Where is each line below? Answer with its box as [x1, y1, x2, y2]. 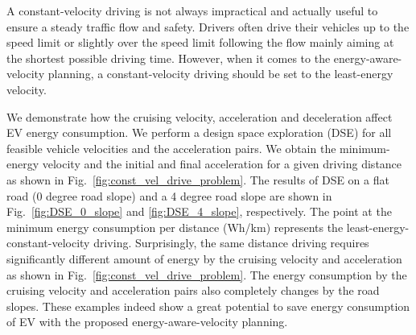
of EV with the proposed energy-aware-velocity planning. [6, 313, 288, 330]
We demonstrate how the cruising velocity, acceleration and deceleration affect [6, 108, 393, 125]
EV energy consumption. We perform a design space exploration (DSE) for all [6, 124, 392, 141]
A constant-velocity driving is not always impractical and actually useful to [6, 2, 378, 19]
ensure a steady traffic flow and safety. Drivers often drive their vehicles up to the [6, 18, 410, 35]
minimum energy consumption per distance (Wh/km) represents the [6, 218, 344, 235]
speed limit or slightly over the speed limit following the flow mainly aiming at [6, 34, 394, 51]
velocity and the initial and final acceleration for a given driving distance [42, 155, 402, 172]
